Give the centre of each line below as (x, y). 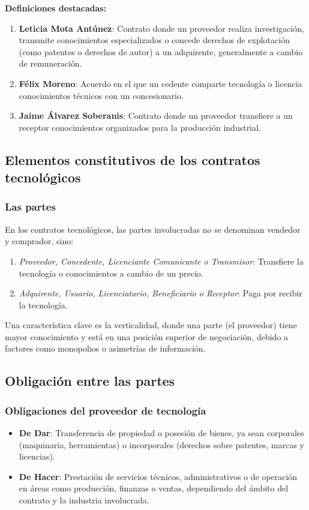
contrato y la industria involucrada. (84, 500)
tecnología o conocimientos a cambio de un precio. (111, 273)
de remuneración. (50, 63)
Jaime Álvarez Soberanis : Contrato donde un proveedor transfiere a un (156, 115)
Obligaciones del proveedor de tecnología (106, 410)
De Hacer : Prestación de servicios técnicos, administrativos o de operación (158, 476)
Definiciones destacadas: (56, 8)
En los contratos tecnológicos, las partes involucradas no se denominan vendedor (153, 229)
